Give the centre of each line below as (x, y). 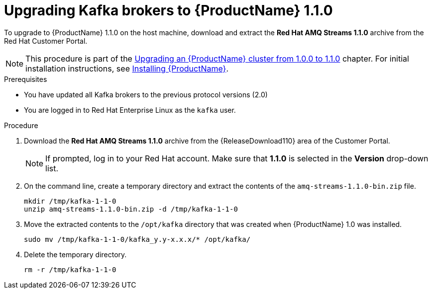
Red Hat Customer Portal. (46, 41)
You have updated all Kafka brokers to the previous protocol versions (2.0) (146, 94)
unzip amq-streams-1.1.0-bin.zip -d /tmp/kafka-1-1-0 (131, 209)
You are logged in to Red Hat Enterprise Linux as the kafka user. (130, 110)
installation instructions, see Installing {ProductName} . (127, 68)
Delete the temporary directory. (75, 254)
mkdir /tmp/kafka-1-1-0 (70, 201)
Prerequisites (26, 79)
